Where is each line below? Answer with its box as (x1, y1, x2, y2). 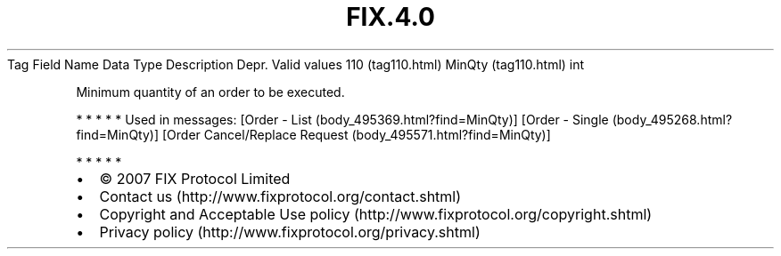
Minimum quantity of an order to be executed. (76, 84, 345, 100)
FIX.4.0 (346, 2, 435, 32)
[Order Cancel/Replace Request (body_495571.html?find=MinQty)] (161, 126, 551, 142)
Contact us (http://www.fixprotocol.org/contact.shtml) (99, 187, 462, 205)
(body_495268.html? (612, 111, 733, 127)
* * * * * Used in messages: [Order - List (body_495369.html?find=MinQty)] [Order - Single (76, 111, 609, 127)
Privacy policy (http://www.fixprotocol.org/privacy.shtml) (99, 222, 481, 241)
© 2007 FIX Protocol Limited (99, 169, 291, 188)
